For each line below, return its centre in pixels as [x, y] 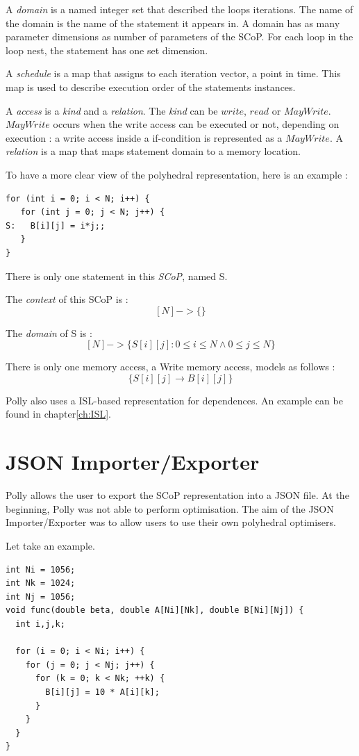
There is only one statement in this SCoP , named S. [117, 276]
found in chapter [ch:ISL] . [58, 414]
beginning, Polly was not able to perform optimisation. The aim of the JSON [170, 508]
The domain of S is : [49, 332]
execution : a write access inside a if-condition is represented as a [144, 137]
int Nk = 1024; [41, 583]
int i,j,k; [40, 624]
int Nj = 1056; [41, 597]
